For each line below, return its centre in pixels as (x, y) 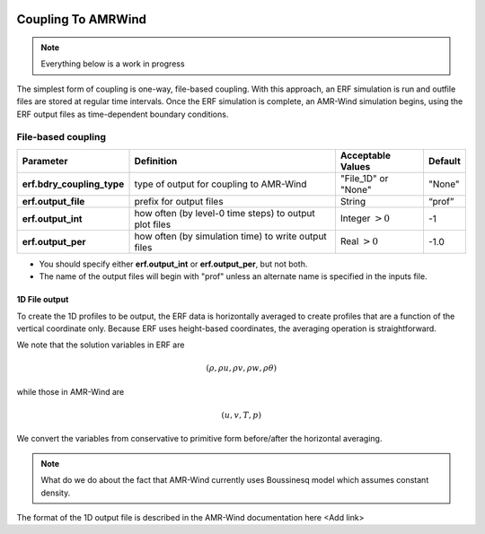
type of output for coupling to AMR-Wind (220, 184)
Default (445, 161)
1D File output (43, 300)
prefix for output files (179, 201)
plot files (152, 224)
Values (355, 166)
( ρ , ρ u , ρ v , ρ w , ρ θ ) (242, 368)
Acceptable (365, 155)
